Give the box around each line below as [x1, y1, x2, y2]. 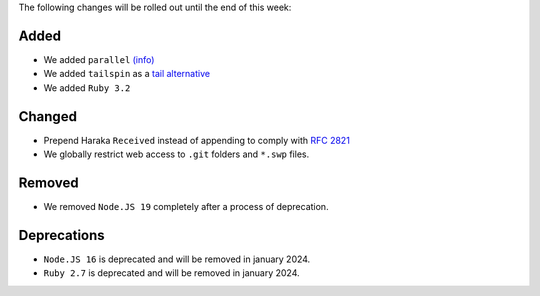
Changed [18, 108, 77, 125]
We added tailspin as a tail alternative [43, 68, 210, 80]
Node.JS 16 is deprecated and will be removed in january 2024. [43, 253, 311, 265]
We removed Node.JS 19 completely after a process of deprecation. [43, 200, 329, 212]
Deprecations [18, 226, 105, 244]
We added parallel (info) [43, 53, 155, 65]
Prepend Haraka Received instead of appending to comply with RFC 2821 [43, 134, 350, 146]
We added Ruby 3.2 [43, 81, 131, 94]
